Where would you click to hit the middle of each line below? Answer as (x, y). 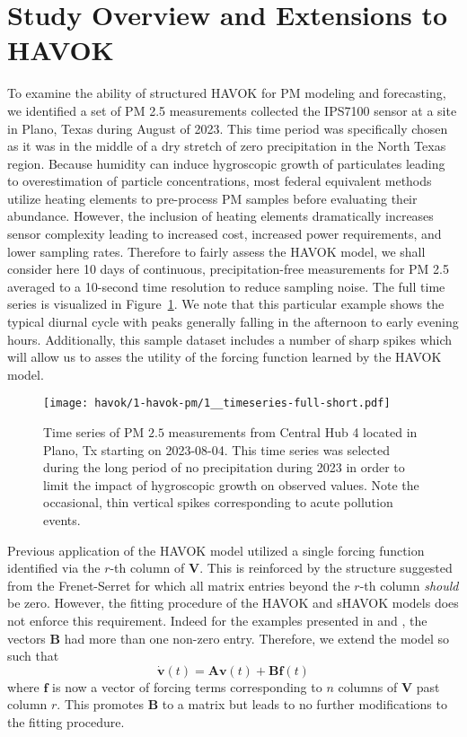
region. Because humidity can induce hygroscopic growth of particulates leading (226, 163)
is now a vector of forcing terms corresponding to (187, 686)
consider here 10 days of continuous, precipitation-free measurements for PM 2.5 (228, 269)
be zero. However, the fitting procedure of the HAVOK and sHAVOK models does (233, 603)
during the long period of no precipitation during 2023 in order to (224, 467)
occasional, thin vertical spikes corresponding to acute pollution (218, 502)
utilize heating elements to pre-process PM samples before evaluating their (212, 198)
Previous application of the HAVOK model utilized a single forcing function (216, 550)
